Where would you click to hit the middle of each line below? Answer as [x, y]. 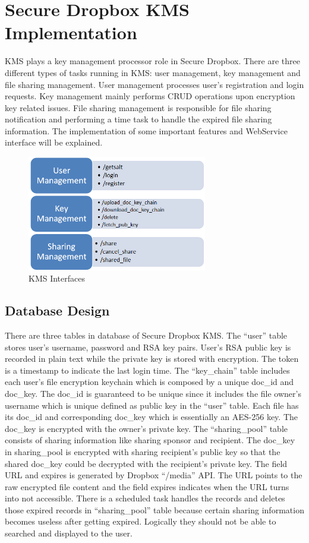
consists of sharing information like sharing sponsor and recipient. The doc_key [150, 440]
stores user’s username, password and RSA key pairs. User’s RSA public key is [148, 347]
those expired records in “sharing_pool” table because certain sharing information [154, 509]
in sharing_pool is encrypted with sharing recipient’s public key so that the [143, 451]
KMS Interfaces [57, 278]
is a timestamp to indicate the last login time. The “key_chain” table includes [147, 370]
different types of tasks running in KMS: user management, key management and [153, 72]
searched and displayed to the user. [69, 533]
